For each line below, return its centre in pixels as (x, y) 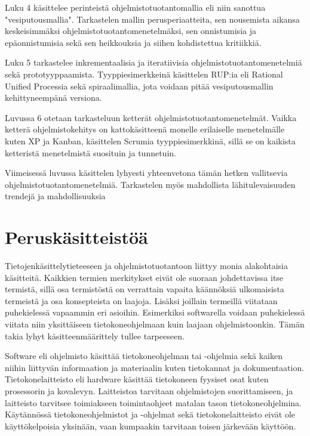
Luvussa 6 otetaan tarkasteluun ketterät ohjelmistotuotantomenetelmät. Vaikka (151, 117)
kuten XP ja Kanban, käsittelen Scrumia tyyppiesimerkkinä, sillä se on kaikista (150, 140)
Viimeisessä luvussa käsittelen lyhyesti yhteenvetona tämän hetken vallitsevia (146, 173)
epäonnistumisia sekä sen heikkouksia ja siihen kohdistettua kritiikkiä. (133, 42)
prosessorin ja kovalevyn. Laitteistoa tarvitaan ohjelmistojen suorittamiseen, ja (149, 390)
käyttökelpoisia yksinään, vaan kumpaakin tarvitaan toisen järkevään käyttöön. (151, 426)
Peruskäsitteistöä (76, 237)
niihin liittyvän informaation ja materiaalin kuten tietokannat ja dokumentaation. (155, 367)
